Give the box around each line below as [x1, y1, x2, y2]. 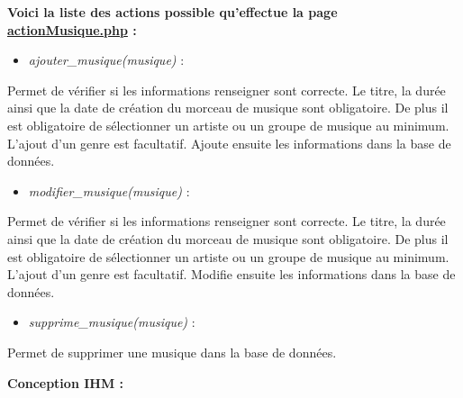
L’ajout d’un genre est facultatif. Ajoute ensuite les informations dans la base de [7, 133, 451, 152]
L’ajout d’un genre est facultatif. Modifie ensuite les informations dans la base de [7, 265, 456, 284]
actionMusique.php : [7, 20, 137, 39]
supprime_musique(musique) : [28, 312, 195, 331]
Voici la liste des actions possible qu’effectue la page [7, 3, 338, 21]
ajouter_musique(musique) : [28, 50, 185, 69]
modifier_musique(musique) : [28, 181, 190, 200]
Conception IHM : [7, 373, 124, 392]
